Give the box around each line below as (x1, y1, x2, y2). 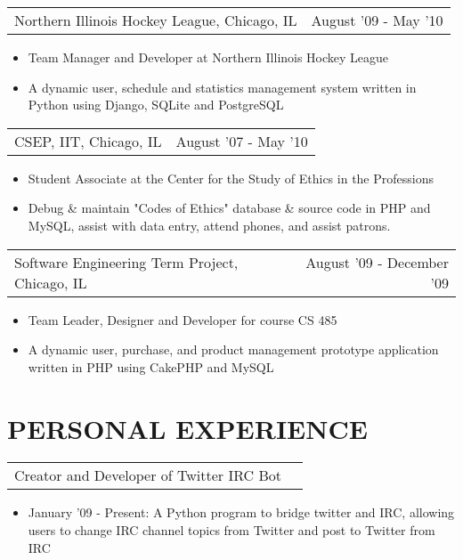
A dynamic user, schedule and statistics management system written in (28, 77, 417, 96)
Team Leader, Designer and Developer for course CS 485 (28, 310, 337, 329)
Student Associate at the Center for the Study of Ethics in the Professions (28, 168, 434, 187)
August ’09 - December (305, 251, 449, 272)
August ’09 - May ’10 (311, 10, 443, 30)
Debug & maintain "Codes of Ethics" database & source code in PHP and (28, 199, 431, 217)
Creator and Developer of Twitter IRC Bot (14, 465, 281, 486)
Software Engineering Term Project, (14, 251, 239, 272)
